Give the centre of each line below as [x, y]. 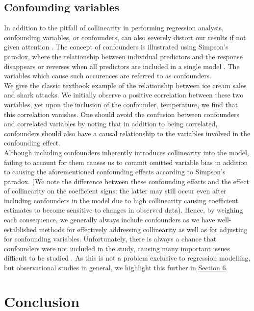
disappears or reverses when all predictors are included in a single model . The [122, 66]
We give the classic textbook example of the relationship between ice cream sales [125, 85]
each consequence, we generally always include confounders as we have [110, 220]
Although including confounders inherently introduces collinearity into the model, [127, 152]
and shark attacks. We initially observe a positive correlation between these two [124, 95]
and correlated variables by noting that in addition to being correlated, [111, 124]
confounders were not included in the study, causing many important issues [117, 248]
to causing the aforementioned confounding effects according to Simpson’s [115, 172]
